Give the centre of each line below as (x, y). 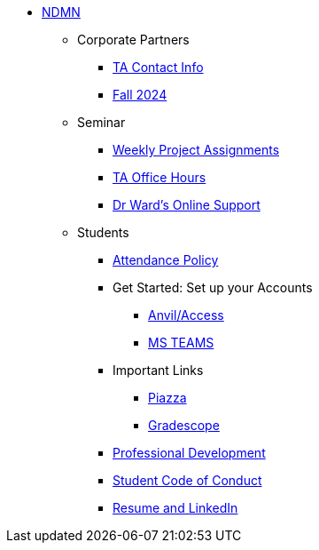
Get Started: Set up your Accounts (213, 287)
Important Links (158, 370)
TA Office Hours (159, 177)
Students (103, 232)
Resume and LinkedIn (175, 508)
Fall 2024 (140, 95)
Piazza (167, 398)
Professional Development (189, 453)
